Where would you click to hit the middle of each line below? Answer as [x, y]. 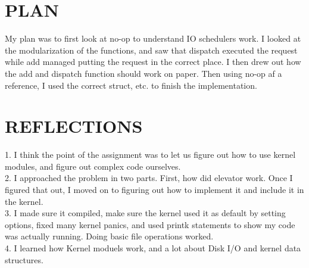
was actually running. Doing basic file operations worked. [109, 236]
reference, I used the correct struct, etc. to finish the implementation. [131, 85]
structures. [24, 259]
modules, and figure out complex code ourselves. [93, 166]
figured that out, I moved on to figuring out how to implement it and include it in [154, 189]
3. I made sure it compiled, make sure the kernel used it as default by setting [145, 213]
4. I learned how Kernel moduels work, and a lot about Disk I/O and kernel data [153, 247]
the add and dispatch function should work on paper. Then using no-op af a [143, 73]
